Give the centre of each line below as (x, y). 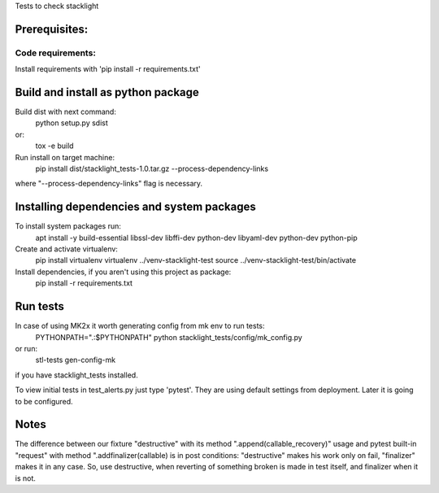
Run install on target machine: (65, 157)
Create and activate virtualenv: (66, 249)
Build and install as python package (107, 92)
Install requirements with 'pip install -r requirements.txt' (108, 69)
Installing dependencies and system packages (135, 207)
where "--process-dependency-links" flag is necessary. (109, 184)
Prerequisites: (52, 29)
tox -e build (54, 146)
